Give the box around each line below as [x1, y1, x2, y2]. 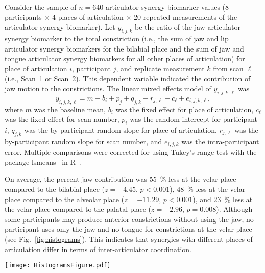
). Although [216, 204, 253, 214]
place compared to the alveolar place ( [5, 193, 125, 204]
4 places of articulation [52, 11, 124, 22]
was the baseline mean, [34, 104, 106, 114]
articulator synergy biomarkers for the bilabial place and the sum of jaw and [5, 43, 244, 54]
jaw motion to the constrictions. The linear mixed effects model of [5, 83, 211, 93]
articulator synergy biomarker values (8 [105, 2, 229, 12]
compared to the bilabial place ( [5, 183, 105, 194]
